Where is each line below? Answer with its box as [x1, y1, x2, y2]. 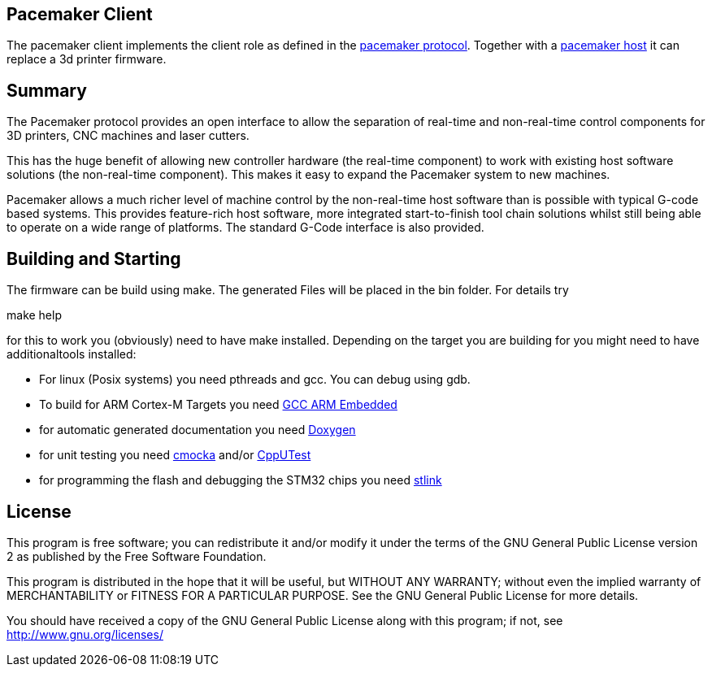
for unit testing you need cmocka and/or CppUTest [39, 448, 311, 462]
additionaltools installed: [7, 347, 137, 362]
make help [7, 308, 62, 323]
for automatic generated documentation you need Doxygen [39, 423, 356, 437]
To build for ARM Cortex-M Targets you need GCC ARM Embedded [39, 397, 397, 412]
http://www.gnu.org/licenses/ [7, 627, 163, 641]
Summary [7, 80, 87, 101]
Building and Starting [7, 248, 181, 269]
